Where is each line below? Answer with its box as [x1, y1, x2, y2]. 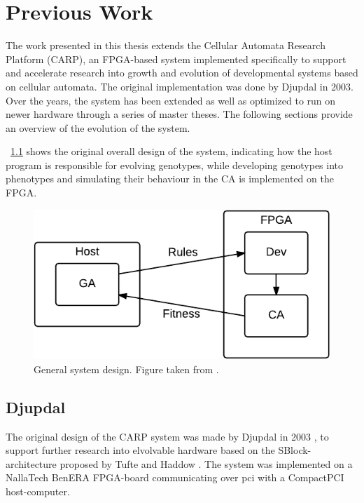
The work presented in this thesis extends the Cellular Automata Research [6, 38, 325, 53]
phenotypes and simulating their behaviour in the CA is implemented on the [6, 171, 334, 186]
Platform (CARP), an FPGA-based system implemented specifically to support [6, 51, 346, 66]
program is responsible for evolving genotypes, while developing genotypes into [6, 157, 344, 172]
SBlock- [278, 443, 311, 457]
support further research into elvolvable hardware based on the [6, 443, 275, 457]
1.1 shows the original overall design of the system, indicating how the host [10, 144, 332, 159]
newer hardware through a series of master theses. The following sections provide [6, 107, 353, 121]
